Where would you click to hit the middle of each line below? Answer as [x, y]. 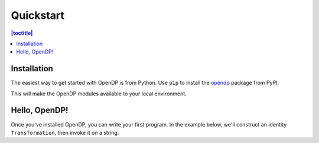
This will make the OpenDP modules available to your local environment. [99, 94]
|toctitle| [22, 33]
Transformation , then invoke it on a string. [65, 132]
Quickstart [38, 15]
